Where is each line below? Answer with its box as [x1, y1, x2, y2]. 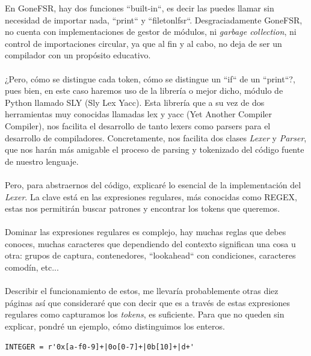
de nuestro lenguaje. [5, 155, 79, 167]
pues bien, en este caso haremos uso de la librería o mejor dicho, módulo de [5, 84, 283, 97]
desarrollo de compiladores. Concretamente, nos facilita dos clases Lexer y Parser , [5, 131, 307, 144]
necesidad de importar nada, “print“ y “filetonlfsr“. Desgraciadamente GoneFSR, [5, 13, 303, 26]
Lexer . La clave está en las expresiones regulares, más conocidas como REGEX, [5, 190, 297, 203]
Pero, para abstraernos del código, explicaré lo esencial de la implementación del [5, 178, 301, 191]
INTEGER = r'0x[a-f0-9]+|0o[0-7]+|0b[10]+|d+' [5, 342, 194, 351]
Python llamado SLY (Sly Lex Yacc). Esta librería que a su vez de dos [5, 96, 265, 108]
